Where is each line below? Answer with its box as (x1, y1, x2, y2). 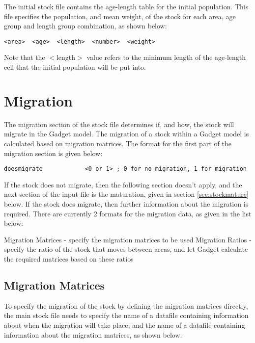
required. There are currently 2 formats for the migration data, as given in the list (4, 208, 252, 218)
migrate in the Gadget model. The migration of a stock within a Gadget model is (4, 129, 249, 139)
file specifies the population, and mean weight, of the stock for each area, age (4, 11, 236, 21)
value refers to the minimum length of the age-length (86, 52, 246, 62)
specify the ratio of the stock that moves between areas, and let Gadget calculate (4, 244, 248, 254)
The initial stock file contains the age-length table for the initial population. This (4, 1, 249, 11)
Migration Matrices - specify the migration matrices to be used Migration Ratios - (4, 234, 252, 244)
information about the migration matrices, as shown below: (4, 329, 182, 340)
